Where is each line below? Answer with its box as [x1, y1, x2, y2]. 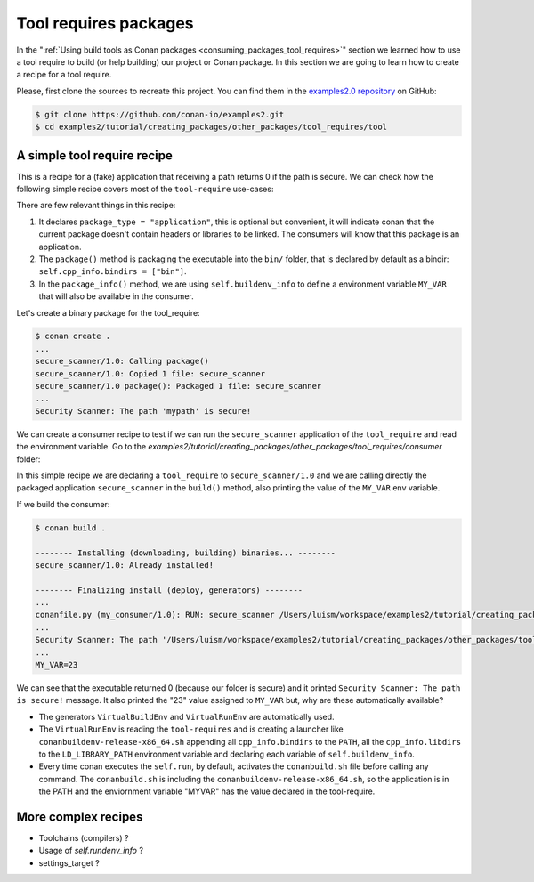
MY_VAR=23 [35, 659, 78, 670]
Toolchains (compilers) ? [38, 833, 129, 844]
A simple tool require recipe [16, 148, 174, 163]
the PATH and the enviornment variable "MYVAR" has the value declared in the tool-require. [38, 786, 376, 797]
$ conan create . [35, 331, 111, 342]
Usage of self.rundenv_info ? [38, 846, 144, 856]
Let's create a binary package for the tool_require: [16, 307, 200, 318]
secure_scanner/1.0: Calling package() [35, 356, 209, 367]
